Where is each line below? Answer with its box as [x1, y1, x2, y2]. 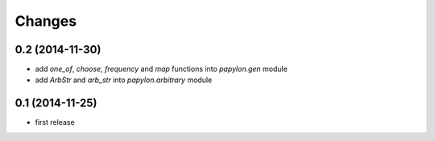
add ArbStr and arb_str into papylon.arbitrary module [35, 75, 213, 85]
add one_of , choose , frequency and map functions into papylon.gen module [35, 64, 288, 74]
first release [35, 118, 76, 127]
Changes [14, 12, 77, 30]
